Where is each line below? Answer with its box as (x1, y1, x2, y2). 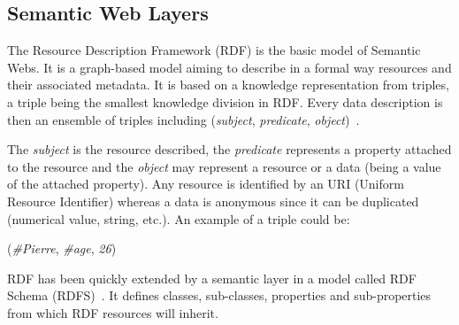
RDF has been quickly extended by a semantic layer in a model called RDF (7, 268, 417, 287)
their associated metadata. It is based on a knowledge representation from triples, (7, 75, 449, 94)
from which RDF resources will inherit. (7, 303, 218, 321)
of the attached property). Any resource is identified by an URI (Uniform (7, 174, 404, 193)
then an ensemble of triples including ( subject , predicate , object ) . (7, 110, 360, 128)
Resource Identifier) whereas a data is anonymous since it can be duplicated (7, 191, 419, 210)
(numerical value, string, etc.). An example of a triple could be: (7, 209, 350, 228)
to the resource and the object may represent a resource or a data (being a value (7, 157, 441, 175)
